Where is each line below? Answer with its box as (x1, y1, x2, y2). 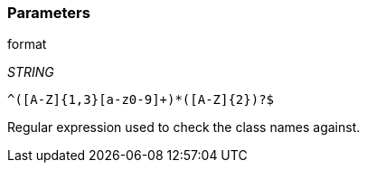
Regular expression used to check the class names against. (7, 119, 361, 136)
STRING (7, 64, 54, 80)
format (7, 36, 47, 52)
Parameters (7, 4, 90, 22)
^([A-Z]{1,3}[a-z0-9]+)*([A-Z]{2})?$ (7, 92, 275, 108)
